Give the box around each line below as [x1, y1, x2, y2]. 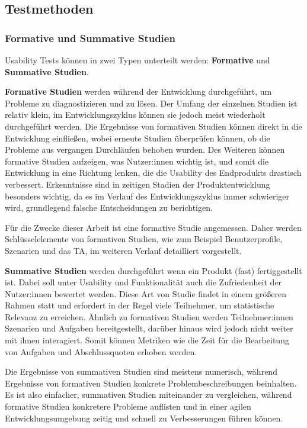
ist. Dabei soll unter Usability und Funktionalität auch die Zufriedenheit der [5, 276, 282, 288]
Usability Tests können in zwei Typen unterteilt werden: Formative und [5, 54, 270, 66]
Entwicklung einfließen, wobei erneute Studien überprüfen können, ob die [5, 131, 270, 144]
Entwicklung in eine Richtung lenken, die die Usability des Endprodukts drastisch [5, 166, 302, 179]
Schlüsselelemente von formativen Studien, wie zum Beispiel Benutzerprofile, [5, 233, 283, 245]
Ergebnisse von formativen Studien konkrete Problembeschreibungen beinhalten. [5, 376, 297, 389]
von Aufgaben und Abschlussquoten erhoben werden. [5, 345, 197, 358]
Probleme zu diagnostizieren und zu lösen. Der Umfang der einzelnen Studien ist [5, 96, 298, 109]
